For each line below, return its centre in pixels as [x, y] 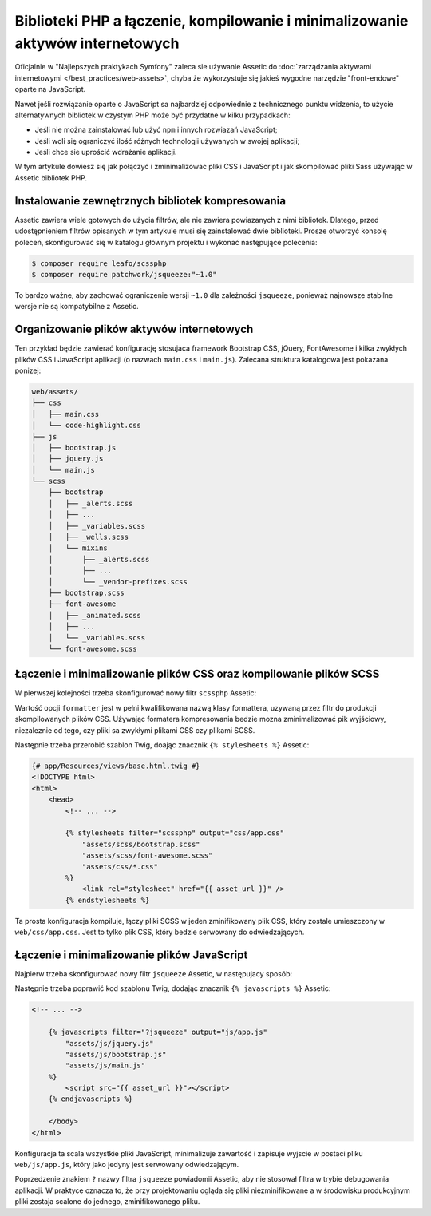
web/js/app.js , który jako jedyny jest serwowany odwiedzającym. [127, 1165]
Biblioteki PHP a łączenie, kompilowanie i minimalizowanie [212, 21]
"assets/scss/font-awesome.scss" [147, 856]
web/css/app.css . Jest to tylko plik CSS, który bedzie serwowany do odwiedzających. [160, 932]
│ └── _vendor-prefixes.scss [118, 582]
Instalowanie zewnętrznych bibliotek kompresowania [150, 201]
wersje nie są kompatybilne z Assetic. [77, 307]
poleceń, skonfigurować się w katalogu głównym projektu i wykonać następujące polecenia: [166, 242]
